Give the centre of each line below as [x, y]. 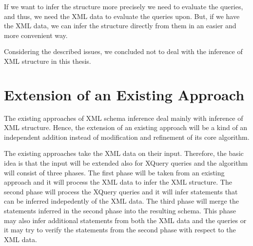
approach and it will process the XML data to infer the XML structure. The [118, 182]
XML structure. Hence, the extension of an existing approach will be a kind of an [126, 127]
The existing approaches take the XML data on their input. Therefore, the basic [124, 153]
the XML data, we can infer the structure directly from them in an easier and [120, 26]
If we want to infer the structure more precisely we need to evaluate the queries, [124, 6]
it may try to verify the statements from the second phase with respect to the [120, 230]
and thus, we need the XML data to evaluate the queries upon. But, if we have [122, 16]
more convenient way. [36, 35]
